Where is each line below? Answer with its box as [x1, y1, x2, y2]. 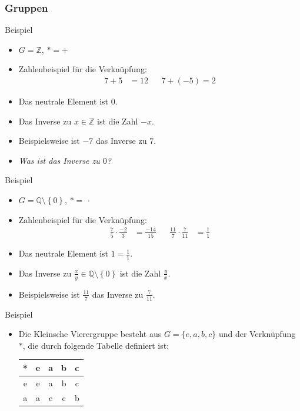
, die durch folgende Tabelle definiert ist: [22, 339, 169, 351]
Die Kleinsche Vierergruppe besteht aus [18, 328, 162, 340]
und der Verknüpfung [218, 328, 296, 340]
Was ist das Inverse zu [18, 154, 100, 166]
